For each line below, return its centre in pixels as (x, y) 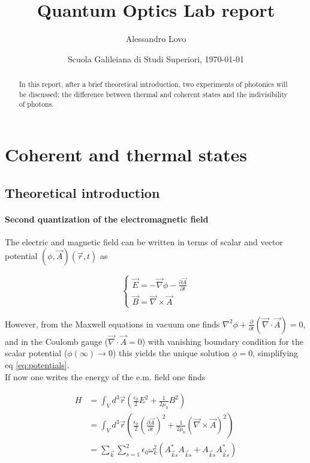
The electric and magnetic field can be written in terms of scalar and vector (144, 241)
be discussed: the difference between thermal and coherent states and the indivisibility (153, 94)
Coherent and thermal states (126, 154)
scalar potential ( (36, 353)
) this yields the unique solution (171, 353)
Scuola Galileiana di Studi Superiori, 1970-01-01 (156, 58)
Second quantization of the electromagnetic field (107, 219)
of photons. (36, 104)
